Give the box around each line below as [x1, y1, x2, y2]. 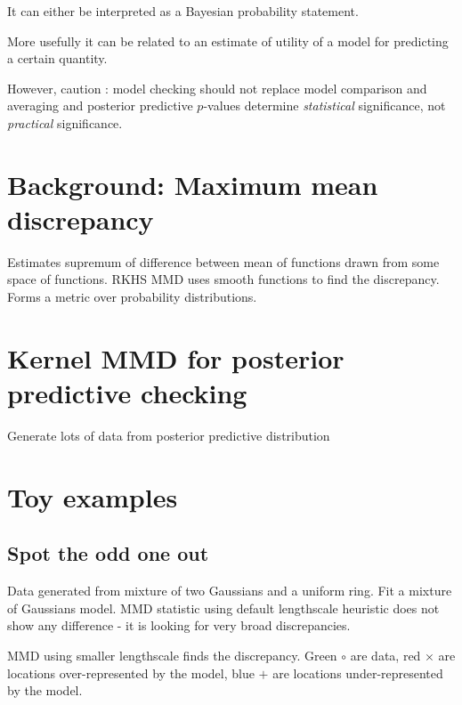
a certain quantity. [7, 49, 108, 68]
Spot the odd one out [7, 539, 209, 567]
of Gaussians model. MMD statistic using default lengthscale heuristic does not [7, 598, 440, 617]
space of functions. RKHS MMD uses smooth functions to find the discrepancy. [7, 270, 440, 288]
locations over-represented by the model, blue [7, 663, 255, 682]
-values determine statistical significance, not [203, 96, 446, 115]
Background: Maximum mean [7, 166, 378, 202]
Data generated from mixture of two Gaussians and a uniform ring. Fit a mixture [7, 581, 452, 600]
